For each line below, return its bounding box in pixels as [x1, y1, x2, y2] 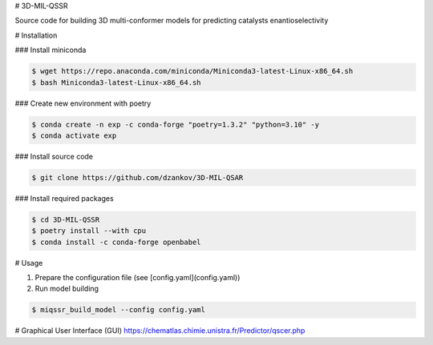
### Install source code [14, 151, 94, 161]
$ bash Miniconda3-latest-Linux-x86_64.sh [31, 78, 201, 87]
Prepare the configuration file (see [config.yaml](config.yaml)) [34, 273, 241, 282]
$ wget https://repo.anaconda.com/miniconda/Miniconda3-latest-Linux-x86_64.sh [31, 66, 354, 76]
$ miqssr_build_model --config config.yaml [31, 305, 206, 315]
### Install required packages [14, 193, 114, 203]
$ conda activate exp [31, 130, 117, 140]
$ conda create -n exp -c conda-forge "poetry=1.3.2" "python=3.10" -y [31, 120, 320, 129]
